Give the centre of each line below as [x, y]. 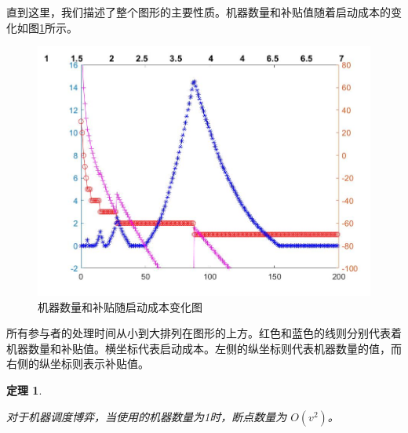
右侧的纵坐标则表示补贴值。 [78, 364]
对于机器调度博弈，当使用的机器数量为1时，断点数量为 [147, 416]
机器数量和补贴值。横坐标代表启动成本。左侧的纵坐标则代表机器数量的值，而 [204, 348]
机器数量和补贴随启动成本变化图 [120, 306]
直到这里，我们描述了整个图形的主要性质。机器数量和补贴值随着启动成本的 [199, 12]
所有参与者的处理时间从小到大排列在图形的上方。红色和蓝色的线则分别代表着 [204, 333]
